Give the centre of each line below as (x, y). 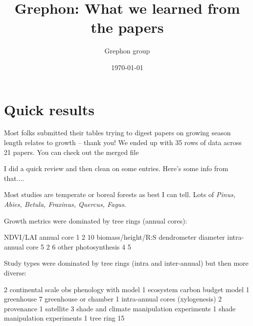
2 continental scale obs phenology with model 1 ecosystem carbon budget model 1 (127, 289)
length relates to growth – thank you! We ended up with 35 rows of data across (123, 142)
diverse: (15, 272)
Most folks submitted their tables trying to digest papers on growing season (117, 133)
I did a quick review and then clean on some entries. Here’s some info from (116, 168)
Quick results (49, 109)
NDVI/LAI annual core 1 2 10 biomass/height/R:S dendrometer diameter (115, 237)
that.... (14, 178)
